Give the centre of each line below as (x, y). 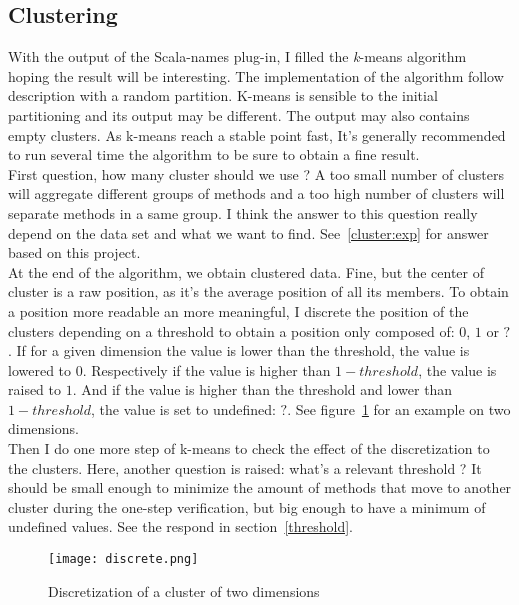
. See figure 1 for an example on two (399, 408)
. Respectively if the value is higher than (206, 369)
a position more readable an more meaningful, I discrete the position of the (238, 310)
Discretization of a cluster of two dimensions (184, 590)
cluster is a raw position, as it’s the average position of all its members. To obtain (258, 291)
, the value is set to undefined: (183, 408)
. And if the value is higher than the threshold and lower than (262, 389)
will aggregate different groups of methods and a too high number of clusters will (256, 193)
